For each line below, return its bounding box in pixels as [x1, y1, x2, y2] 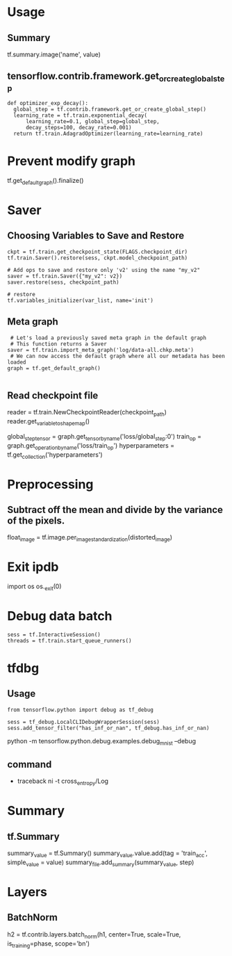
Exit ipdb [7, 559, 59, 575]
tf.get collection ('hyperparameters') [7, 450, 103, 460]
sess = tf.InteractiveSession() [7, 631, 101, 638]
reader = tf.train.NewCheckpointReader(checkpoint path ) [7, 408, 167, 418]
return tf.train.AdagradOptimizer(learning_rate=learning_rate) [13, 130, 204, 137]
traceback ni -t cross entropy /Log [17, 777, 109, 787]
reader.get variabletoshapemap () [7, 417, 90, 427]
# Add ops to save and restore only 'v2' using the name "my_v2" [7, 266, 200, 273]
